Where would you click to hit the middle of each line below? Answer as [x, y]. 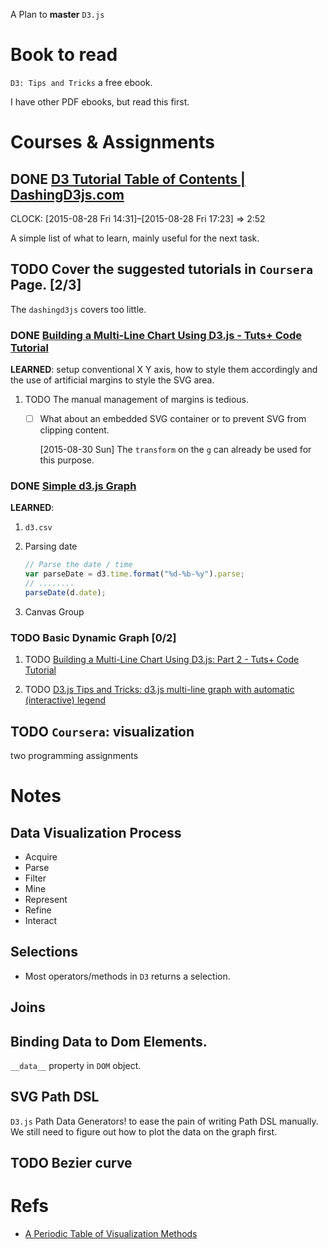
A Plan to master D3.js [57, 14]
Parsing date [51, 546]
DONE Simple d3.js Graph [73, 486]
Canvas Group [54, 611]
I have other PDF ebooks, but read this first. [100, 101]
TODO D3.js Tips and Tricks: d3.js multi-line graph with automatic [159, 690]
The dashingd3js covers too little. [78, 309]
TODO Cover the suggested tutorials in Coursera [162, 269]
